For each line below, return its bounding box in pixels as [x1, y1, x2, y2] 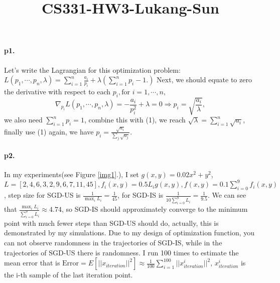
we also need [4, 114, 43, 125]
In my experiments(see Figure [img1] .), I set [4, 169, 139, 179]
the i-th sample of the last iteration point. [4, 269, 133, 280]
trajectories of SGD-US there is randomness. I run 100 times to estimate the [4, 247, 239, 257]
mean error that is [4, 257, 60, 268]
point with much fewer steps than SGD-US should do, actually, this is [4, 217, 219, 228]
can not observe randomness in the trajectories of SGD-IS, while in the [4, 237, 222, 248]
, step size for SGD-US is [4, 190, 81, 200]
